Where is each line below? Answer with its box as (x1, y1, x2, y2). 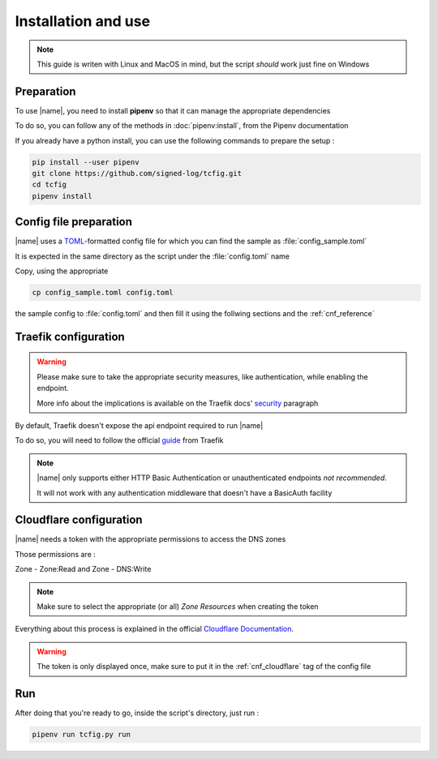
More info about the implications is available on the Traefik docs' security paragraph (36, 398, 319, 408)
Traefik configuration (15, 329, 125, 344)
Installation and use (15, 12, 150, 30)
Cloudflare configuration (15, 513, 143, 527)
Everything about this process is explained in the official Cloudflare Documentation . (15, 624, 294, 634)
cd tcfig (32, 180, 67, 190)
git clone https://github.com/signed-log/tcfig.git (32, 169, 243, 178)
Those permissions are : (15, 549, 97, 559)
